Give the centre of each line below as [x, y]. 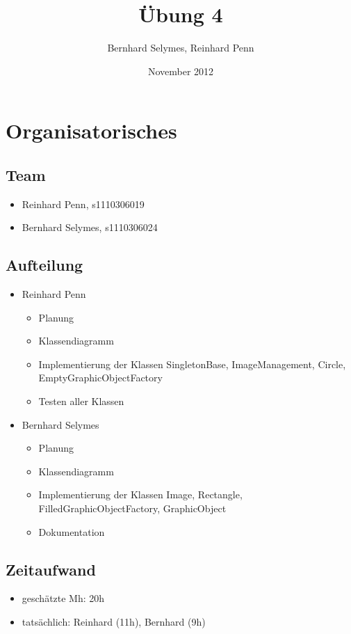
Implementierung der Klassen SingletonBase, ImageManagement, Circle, [192, 364]
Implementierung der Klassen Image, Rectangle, [140, 494]
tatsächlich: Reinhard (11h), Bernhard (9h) [114, 622]
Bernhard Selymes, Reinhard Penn [181, 48]
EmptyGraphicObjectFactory [100, 378]
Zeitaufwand [51, 569]
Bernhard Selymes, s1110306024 [90, 227]
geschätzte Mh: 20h [63, 598]
